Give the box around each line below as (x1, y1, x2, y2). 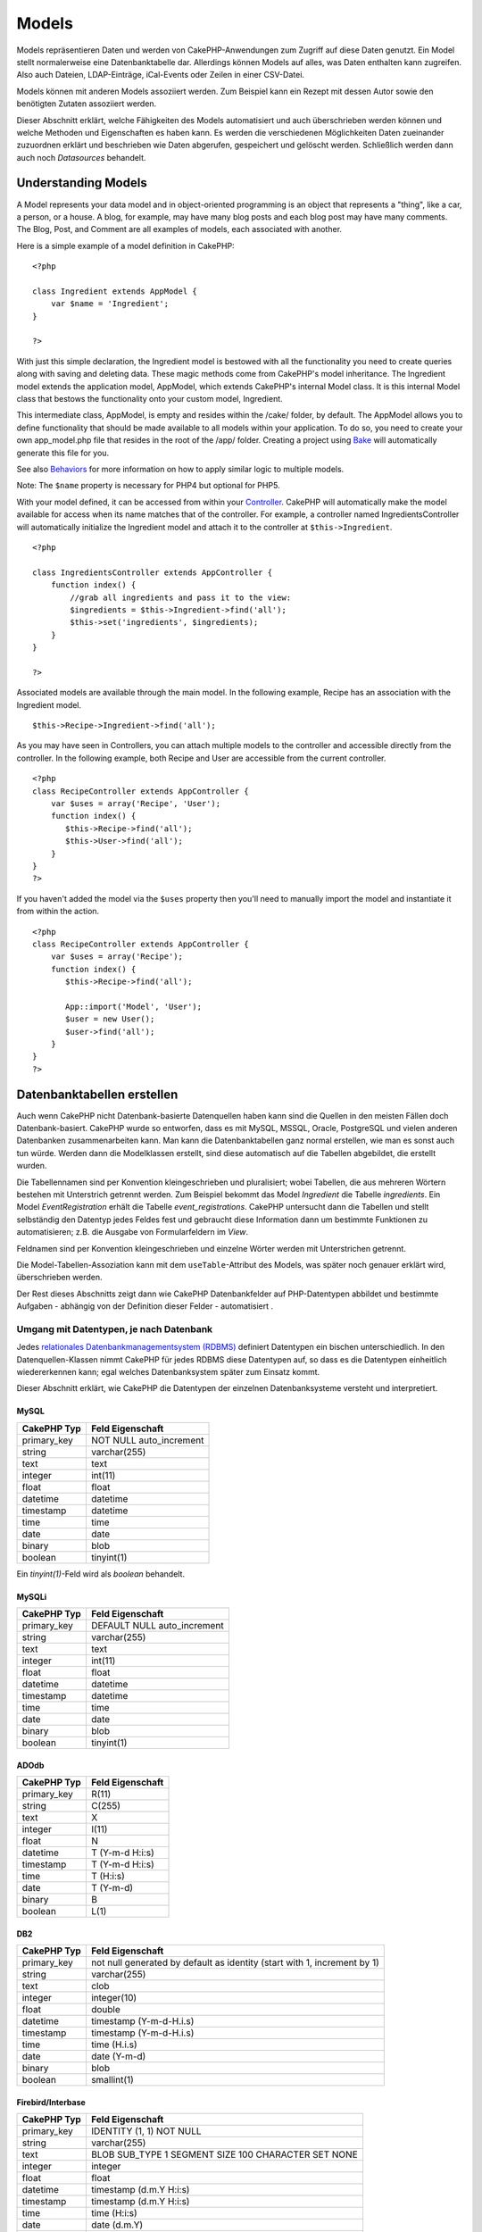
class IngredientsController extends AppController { (32, 567, 272, 578)
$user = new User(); (65, 1014, 155, 1024)
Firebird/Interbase (16, 2096, 87, 2107)
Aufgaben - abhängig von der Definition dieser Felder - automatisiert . (16, 1301, 274, 1312)
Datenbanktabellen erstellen (16, 1087, 179, 1102)
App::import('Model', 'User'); (65, 1001, 203, 1012)
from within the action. (16, 906, 100, 917)
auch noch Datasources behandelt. (16, 152, 146, 162)
